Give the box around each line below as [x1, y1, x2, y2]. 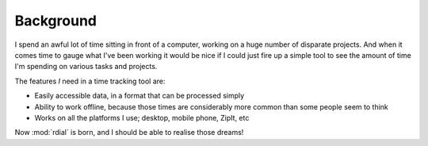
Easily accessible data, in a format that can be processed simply [34, 91, 245, 101]
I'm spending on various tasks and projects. [14, 62, 158, 71]
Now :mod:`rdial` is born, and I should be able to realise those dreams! [14, 128, 244, 137]
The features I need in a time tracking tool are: [14, 76, 166, 86]
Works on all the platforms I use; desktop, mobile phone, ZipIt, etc [34, 113, 250, 122]
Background [14, 12, 97, 29]
